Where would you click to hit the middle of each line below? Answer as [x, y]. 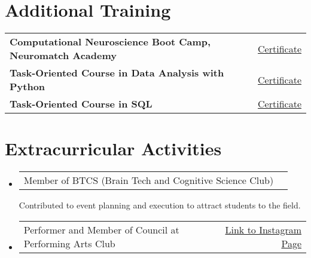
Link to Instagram [263, 229]
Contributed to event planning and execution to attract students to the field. [160, 205]
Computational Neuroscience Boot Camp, [110, 42]
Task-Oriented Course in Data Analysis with [117, 73]
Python [28, 87]
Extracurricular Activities [113, 148]
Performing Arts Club [69, 243]
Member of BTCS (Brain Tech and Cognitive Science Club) [149, 180]
